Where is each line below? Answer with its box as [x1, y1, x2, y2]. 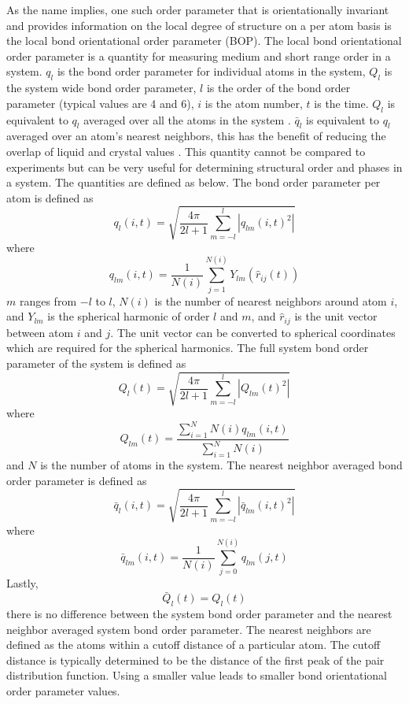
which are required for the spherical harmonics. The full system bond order [6, 339, 369, 356]
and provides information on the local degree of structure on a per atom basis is [6, 17, 392, 33]
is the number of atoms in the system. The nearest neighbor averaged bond [40, 457, 403, 473]
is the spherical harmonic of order [47, 308, 210, 324]
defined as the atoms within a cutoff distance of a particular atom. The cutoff [6, 636, 381, 653]
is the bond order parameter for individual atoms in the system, [57, 63, 366, 80]
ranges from [19, 292, 77, 309]
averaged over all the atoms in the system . [83, 111, 291, 128]
